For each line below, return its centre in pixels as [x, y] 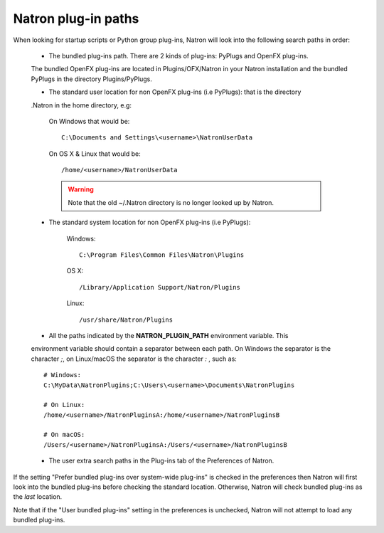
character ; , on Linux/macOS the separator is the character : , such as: [134, 359]
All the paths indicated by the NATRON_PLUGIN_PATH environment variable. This [169, 335]
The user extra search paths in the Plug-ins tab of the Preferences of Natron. [161, 461]
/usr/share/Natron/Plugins [126, 320]
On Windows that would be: [89, 121]
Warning [81, 189]
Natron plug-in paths [76, 19]
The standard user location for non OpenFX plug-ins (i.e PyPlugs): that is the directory [175, 92]
